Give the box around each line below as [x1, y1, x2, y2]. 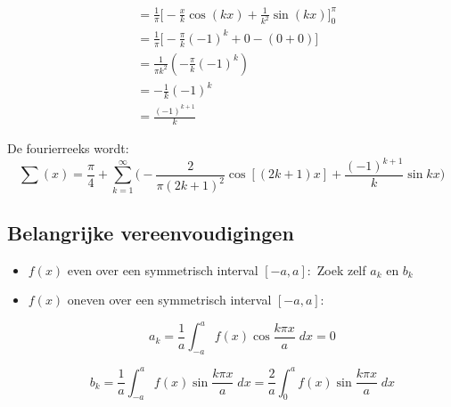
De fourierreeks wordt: [7, 138, 129, 157]
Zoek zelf [316, 260, 366, 279]
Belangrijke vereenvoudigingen [7, 218, 294, 246]
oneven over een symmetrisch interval [67, 290, 272, 309]
